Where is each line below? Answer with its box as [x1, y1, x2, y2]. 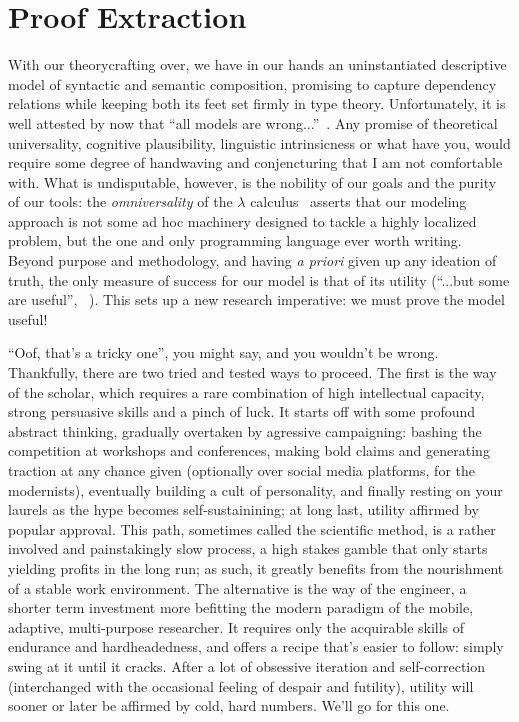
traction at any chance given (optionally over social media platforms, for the [8, 460, 475, 480]
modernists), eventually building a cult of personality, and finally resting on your [8, 479, 503, 500]
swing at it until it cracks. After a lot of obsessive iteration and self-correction [8, 655, 486, 676]
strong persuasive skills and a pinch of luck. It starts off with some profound [8, 401, 476, 422]
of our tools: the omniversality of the [8, 191, 233, 212]
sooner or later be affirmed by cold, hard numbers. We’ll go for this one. [8, 695, 450, 716]
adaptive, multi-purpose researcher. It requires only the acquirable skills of [8, 616, 465, 637]
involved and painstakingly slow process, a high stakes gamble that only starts [8, 538, 488, 559]
